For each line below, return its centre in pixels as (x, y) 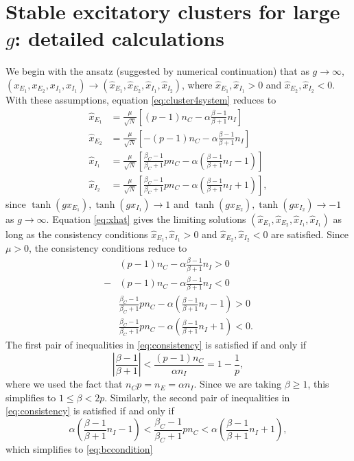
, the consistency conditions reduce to (108, 248)
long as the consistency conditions (77, 234)
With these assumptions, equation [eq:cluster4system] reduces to (141, 99)
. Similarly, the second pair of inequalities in (197, 397)
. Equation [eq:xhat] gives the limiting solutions (146, 218)
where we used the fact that (64, 384)
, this (318, 384)
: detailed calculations (119, 38)
